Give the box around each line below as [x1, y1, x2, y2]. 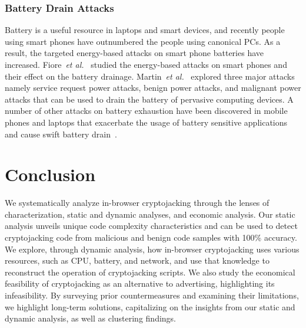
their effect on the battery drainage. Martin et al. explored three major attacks [5, 70, 295, 82]
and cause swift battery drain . [5, 127, 117, 140]
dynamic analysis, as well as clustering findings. [5, 312, 177, 324]
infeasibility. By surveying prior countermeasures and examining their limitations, [5, 289, 299, 301]
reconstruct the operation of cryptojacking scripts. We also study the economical [5, 265, 295, 278]
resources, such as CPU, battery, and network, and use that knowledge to [5, 254, 270, 267]
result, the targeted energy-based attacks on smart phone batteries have [5, 47, 264, 59]
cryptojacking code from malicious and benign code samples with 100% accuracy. [5, 231, 297, 244]
